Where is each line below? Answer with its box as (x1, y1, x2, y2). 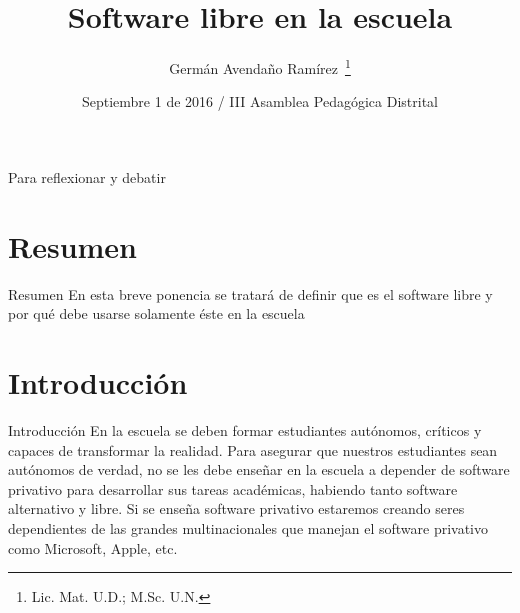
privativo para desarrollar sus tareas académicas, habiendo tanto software (8, 478, 458, 499)
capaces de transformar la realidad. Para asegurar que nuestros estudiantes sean (8, 439, 498, 460)
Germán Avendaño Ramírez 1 (169, 55, 351, 78)
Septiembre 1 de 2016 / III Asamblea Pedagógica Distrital (81, 91, 439, 112)
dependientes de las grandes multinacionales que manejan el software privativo (8, 517, 488, 538)
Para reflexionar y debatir (8, 166, 166, 187)
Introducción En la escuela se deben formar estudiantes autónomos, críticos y (8, 420, 482, 440)
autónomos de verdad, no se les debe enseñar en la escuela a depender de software (8, 459, 510, 480)
